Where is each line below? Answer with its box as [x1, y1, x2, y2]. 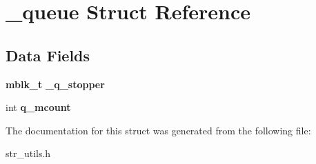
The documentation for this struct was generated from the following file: [6, 123, 311, 137]
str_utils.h [6, 146, 51, 161]
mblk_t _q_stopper [6, 76, 105, 91]
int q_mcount [6, 100, 71, 114]
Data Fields [6, 44, 90, 65]
